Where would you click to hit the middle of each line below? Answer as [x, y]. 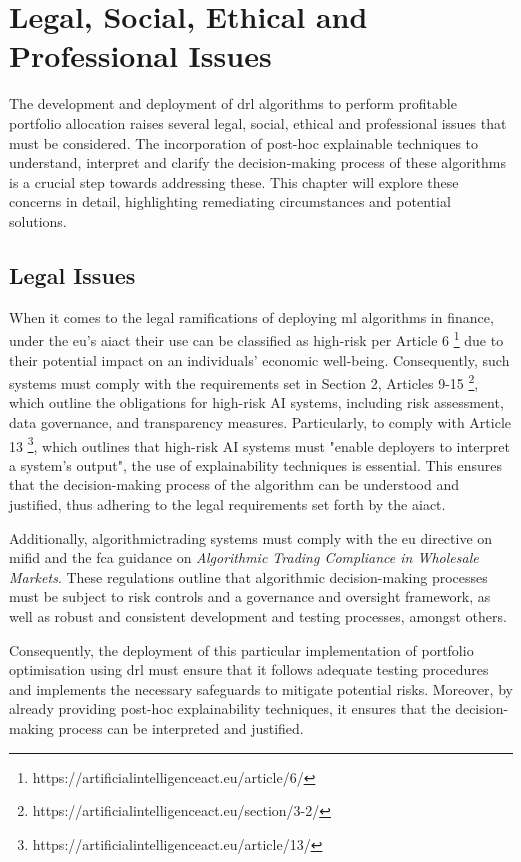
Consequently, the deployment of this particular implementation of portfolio [241, 649]
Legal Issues [72, 274]
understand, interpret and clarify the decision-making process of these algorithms [257, 162]
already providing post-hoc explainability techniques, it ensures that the [230, 708]
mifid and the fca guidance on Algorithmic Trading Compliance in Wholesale [244, 557]
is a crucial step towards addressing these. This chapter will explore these [234, 181]
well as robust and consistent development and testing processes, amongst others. [258, 615]
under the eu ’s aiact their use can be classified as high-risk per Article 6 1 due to [256, 338]
